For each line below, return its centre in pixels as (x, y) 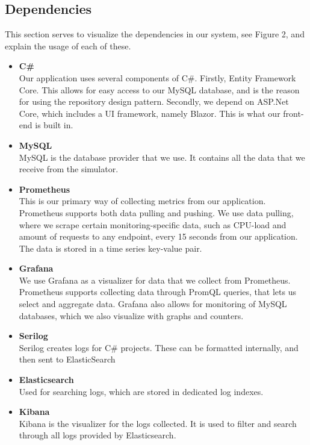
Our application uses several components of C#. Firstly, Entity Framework (157, 77)
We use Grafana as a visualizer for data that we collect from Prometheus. (155, 280)
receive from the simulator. (69, 169)
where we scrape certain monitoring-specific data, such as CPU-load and (153, 224)
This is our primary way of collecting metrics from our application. (142, 201)
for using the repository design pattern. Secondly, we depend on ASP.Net (154, 101)
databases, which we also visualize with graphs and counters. (131, 315)
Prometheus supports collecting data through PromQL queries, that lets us (157, 292)
